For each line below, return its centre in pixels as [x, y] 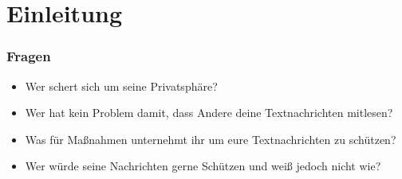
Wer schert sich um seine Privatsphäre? [121, 86]
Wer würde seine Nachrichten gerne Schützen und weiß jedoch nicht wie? [203, 166]
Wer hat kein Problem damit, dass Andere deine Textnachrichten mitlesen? [209, 113]
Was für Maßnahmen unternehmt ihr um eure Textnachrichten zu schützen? [211, 139]
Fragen [29, 56]
